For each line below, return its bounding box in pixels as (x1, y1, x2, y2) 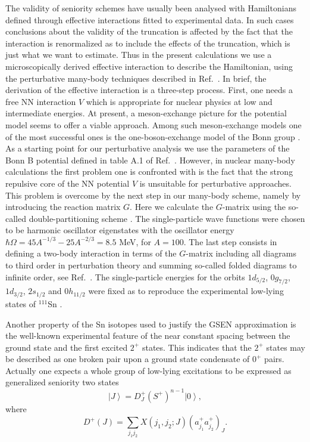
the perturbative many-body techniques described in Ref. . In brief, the (5, 72, 267, 84)
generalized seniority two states (5, 376, 119, 388)
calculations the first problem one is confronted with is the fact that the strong (5, 165, 293, 178)
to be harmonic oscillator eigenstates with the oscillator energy (5, 224, 234, 236)
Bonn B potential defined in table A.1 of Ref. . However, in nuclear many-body (5, 153, 295, 166)
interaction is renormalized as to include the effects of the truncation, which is (5, 36, 290, 49)
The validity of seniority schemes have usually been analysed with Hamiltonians (5, 2, 296, 14)
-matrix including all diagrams (186, 247, 296, 259)
